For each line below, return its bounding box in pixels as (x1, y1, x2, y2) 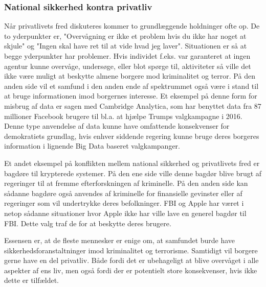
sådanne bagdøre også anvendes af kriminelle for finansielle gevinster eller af (4, 187, 242, 198)
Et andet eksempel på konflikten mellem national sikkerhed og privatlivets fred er (4, 157, 260, 168)
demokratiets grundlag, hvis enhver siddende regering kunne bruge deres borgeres (4, 130, 259, 141)
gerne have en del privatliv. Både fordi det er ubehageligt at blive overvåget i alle (4, 255, 259, 266)
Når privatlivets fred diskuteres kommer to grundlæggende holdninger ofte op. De (4, 20, 260, 31)
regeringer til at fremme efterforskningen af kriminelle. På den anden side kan (4, 178, 248, 188)
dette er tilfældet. (4, 275, 59, 285)
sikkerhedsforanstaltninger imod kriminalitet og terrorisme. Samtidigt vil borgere (4, 245, 258, 255)
